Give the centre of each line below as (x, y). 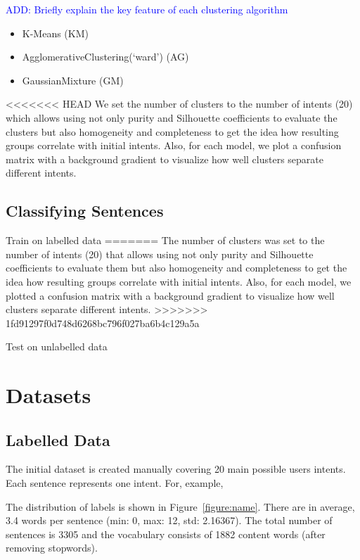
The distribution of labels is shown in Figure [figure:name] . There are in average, (180, 506)
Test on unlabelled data (57, 346)
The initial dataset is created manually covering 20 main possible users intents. (176, 469)
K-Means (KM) (55, 33)
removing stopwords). (52, 548)
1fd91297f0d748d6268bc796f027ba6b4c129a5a (103, 323)
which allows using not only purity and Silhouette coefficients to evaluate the (172, 117)
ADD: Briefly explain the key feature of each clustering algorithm (147, 9)
